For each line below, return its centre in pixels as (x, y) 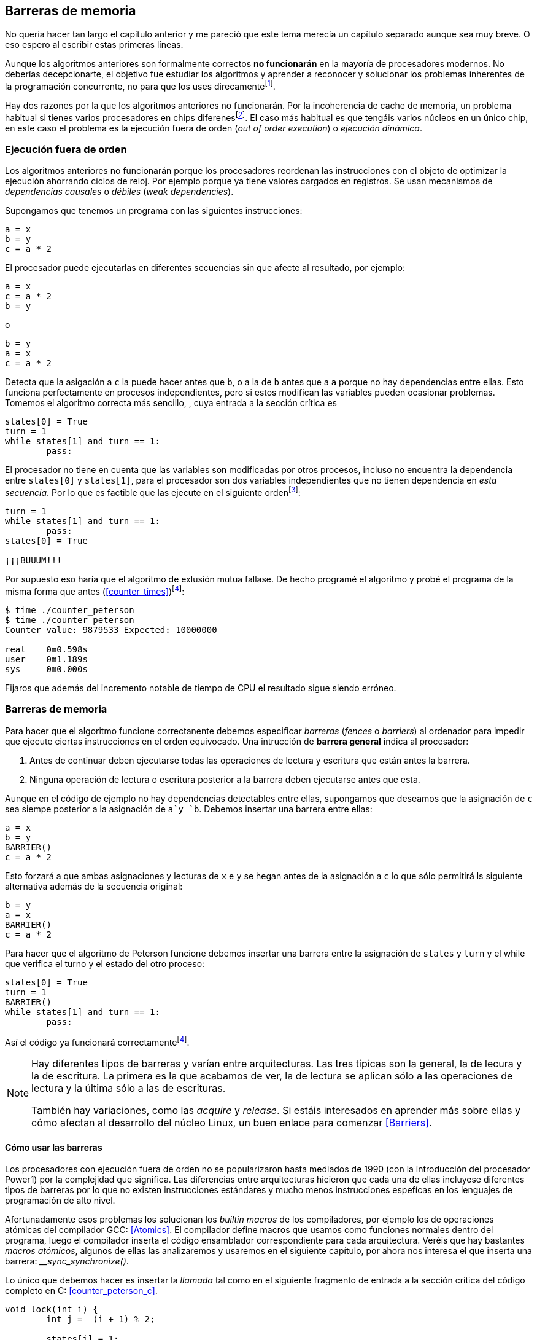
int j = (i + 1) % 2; (101, 1319)
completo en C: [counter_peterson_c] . (81, 1291)
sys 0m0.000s (46, 669)
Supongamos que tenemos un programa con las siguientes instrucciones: (154, 211)
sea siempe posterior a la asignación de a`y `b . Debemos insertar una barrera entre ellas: (189, 809)
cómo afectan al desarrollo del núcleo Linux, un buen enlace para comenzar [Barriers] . (232, 1123)
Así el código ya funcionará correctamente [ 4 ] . (97, 1041)
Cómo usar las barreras (54, 1147)
